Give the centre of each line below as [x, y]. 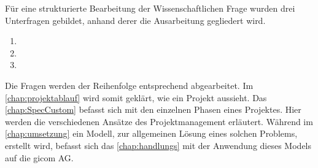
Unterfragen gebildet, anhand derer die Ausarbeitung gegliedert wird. [135, 20]
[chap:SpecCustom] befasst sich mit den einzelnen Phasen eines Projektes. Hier [153, 109]
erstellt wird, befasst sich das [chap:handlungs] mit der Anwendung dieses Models [158, 145]
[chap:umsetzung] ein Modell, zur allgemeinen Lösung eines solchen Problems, [151, 133]
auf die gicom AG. [39, 157]
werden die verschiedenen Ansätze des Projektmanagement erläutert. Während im [159, 121]
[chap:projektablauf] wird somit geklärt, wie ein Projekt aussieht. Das [136, 97]
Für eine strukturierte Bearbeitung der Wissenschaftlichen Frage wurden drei [150, 8]
